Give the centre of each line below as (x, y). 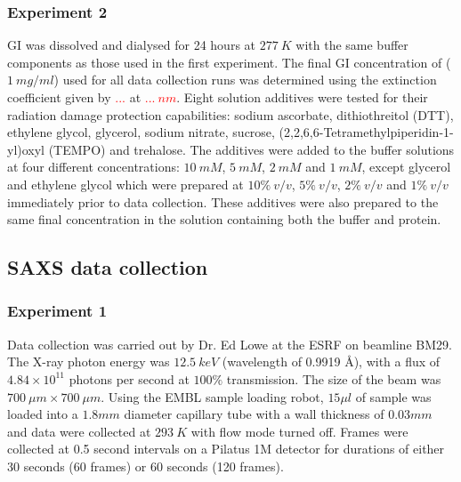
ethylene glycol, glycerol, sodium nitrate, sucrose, (141, 132)
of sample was (393, 396)
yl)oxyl (26, 149)
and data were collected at (79, 431)
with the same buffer (352, 45)
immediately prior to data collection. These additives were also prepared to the (223, 201)
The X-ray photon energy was (89, 361)
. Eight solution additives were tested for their (302, 97)
